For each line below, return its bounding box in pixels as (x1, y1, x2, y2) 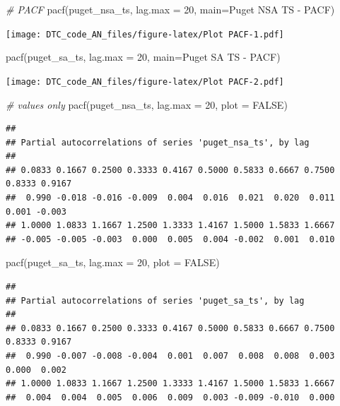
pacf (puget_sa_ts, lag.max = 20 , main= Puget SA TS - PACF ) (6, 49, 281, 64)
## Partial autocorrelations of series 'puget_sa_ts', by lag (6, 295, 305, 306)
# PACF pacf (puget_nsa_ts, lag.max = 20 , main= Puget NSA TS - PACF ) (6, 2, 335, 16)
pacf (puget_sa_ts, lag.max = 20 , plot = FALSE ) (6, 255, 220, 270)
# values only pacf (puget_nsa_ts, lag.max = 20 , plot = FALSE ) (6, 97, 288, 112)
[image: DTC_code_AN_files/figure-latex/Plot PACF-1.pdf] (6, 29, 284, 40)
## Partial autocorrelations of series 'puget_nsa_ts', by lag (6, 137, 310, 148)
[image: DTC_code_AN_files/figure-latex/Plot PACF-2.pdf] (6, 76, 284, 87)
